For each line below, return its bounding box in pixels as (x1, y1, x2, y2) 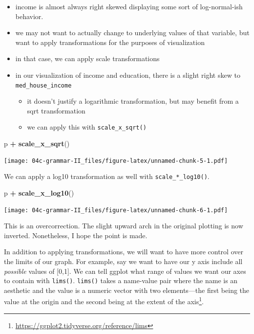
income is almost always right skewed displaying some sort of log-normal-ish (15, 1, 243, 11)
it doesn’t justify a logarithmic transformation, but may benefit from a (27, 96, 239, 106)
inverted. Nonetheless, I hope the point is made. (4, 230, 148, 240)
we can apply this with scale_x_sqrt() (27, 122, 147, 132)
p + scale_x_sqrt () (4, 138, 70, 149)
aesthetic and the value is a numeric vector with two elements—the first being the (4, 285, 250, 295)
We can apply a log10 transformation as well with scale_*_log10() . (4, 171, 210, 181)
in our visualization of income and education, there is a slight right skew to (15, 69, 240, 80)
